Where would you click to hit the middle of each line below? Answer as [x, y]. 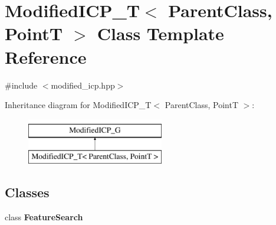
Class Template [160, 33]
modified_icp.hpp [83, 85]
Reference [46, 56]
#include [21, 85]
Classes [27, 192]
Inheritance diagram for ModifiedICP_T [78, 105]
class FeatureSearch [44, 217]
